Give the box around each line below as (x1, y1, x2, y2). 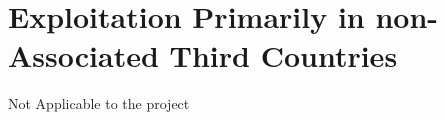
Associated (8, 35, 159, 76)
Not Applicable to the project (8, 93, 190, 114)
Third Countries (169, 35, 398, 76)
